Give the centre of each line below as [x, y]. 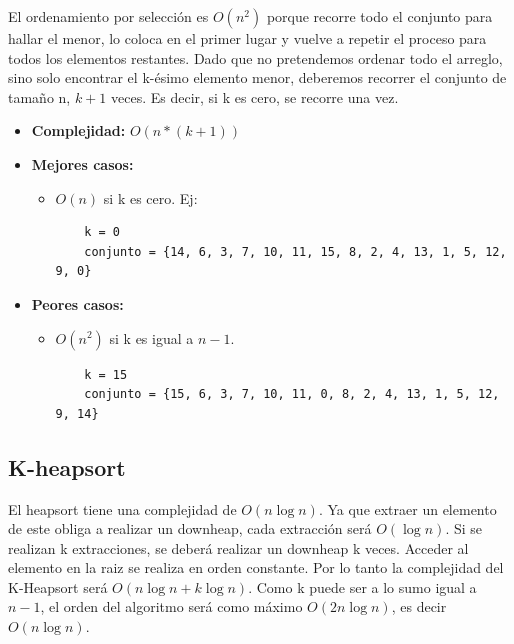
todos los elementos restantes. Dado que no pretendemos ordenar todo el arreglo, [255, 57]
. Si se [464, 528]
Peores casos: [77, 303]
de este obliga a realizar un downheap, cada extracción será [190, 528]
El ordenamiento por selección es [108, 16]
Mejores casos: [82, 163]
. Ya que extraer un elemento [407, 508]
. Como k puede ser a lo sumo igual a [362, 586]
